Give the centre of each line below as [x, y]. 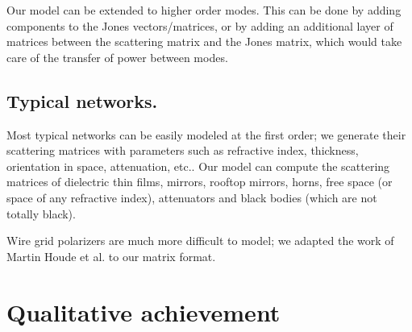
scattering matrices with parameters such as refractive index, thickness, [183, 150]
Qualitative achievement [144, 311]
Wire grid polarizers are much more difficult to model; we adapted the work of [200, 241]
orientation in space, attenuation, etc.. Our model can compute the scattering [198, 166]
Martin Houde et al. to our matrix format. [111, 256]
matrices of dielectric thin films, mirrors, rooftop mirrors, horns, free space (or [200, 182]
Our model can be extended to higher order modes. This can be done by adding [204, 10]
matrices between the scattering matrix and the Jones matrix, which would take [204, 41]
